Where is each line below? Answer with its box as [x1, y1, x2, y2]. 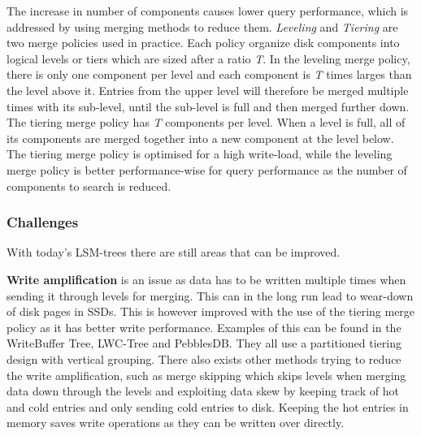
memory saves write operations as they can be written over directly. [7, 414, 345, 431]
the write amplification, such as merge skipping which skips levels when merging [7, 366, 406, 383]
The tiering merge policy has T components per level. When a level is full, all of [7, 114, 406, 131]
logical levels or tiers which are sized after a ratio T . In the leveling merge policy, [7, 50, 410, 67]
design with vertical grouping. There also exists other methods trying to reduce [7, 350, 401, 367]
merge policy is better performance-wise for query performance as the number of [7, 161, 407, 178]
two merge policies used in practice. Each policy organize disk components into [7, 34, 400, 51]
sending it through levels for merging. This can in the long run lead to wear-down [7, 287, 414, 304]
